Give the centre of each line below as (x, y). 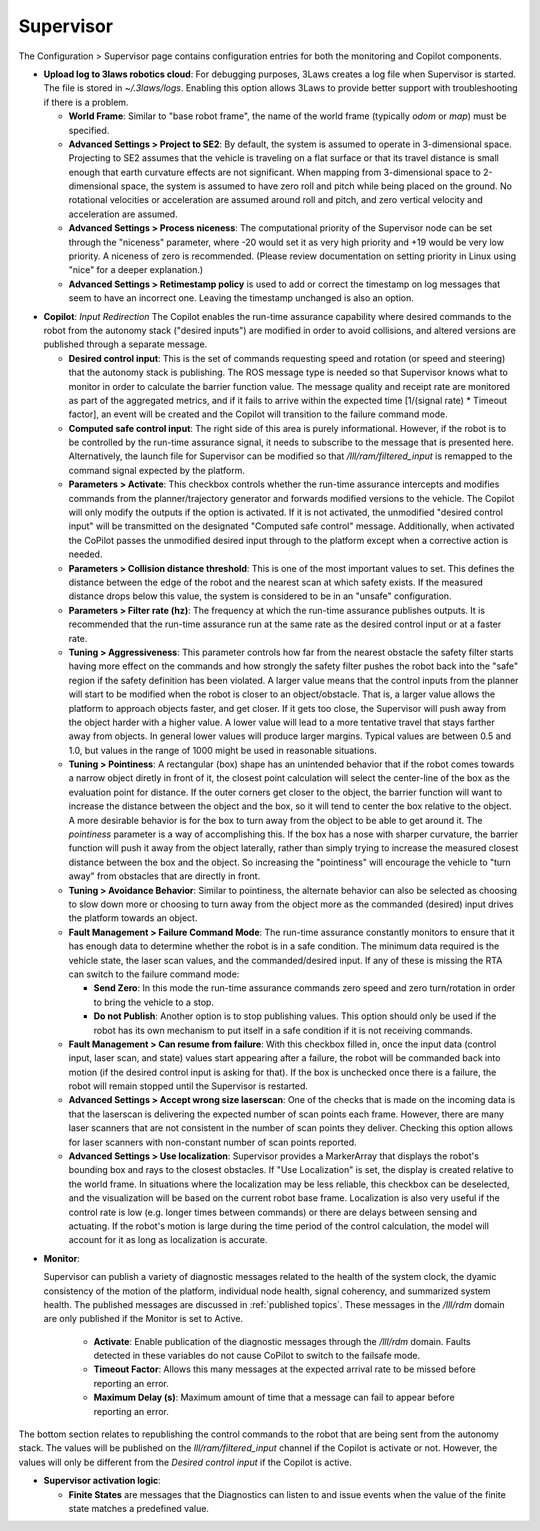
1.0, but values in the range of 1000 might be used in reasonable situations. (222, 750)
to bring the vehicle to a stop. (154, 1002)
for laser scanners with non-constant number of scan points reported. (212, 1142)
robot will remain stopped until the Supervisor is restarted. (188, 1086)
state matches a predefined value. (139, 1508)
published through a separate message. (125, 344)
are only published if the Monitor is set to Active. (143, 1319)
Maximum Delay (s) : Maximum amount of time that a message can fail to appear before (274, 1397)
